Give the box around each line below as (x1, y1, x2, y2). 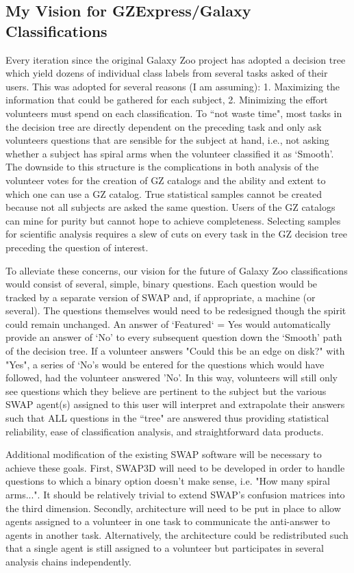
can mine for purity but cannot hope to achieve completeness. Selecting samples (5, 213, 341, 227)
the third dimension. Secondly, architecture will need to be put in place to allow (5, 500, 341, 515)
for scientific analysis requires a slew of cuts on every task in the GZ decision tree (5, 227, 348, 241)
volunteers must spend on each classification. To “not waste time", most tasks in (5, 105, 342, 120)
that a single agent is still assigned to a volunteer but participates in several (5, 541, 324, 555)
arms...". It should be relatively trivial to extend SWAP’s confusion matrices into (5, 487, 345, 501)
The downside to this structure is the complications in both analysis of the (5, 160, 319, 174)
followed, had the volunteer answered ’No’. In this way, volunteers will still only (5, 370, 338, 385)
